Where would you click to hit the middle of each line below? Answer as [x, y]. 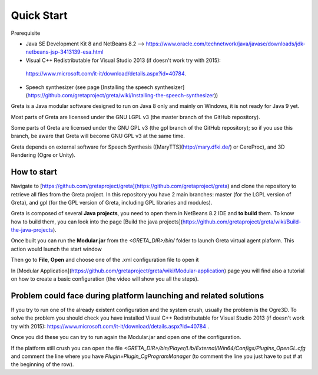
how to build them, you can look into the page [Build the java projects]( [97, 222]
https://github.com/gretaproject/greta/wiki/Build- [242, 222]
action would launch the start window [57, 249]
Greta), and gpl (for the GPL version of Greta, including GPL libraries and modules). [112, 202]
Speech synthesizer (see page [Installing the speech [89, 87]
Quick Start [39, 15]
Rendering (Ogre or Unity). [43, 155]
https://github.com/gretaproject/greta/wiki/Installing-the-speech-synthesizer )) [123, 95]
